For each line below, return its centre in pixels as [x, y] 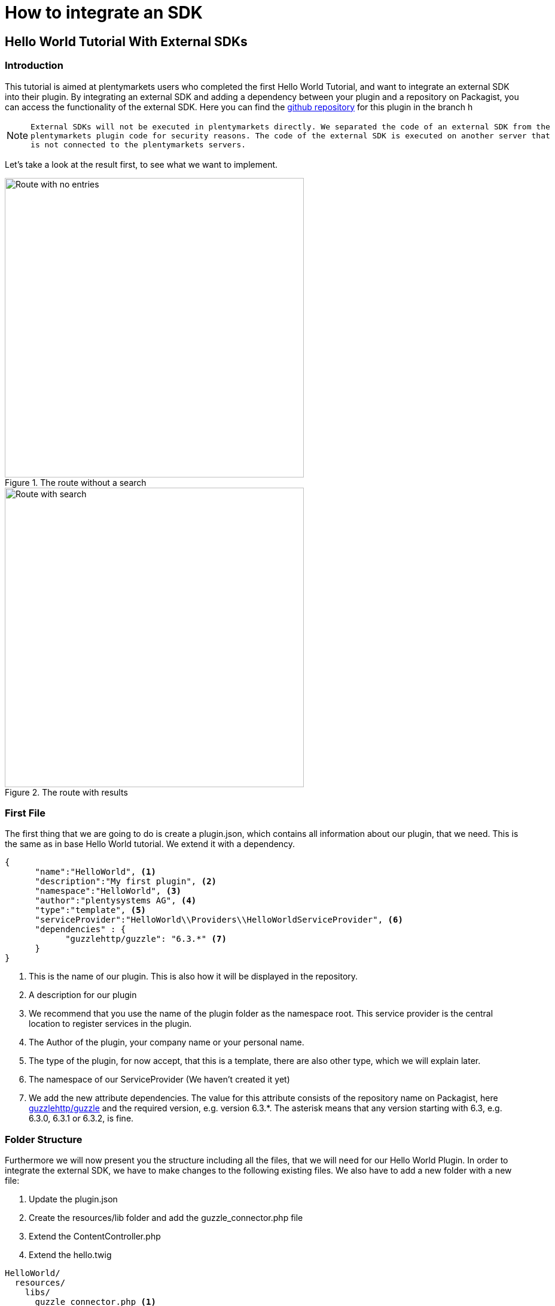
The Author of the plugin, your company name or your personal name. [167, 1042]
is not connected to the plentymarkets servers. [138, 144]
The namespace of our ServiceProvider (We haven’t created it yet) [159, 1080]
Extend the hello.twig [70, 1255]
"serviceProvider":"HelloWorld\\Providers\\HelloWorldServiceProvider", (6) [219, 920]
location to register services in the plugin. [110, 1024]
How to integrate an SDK [104, 13]
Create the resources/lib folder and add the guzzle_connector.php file [166, 1218]
